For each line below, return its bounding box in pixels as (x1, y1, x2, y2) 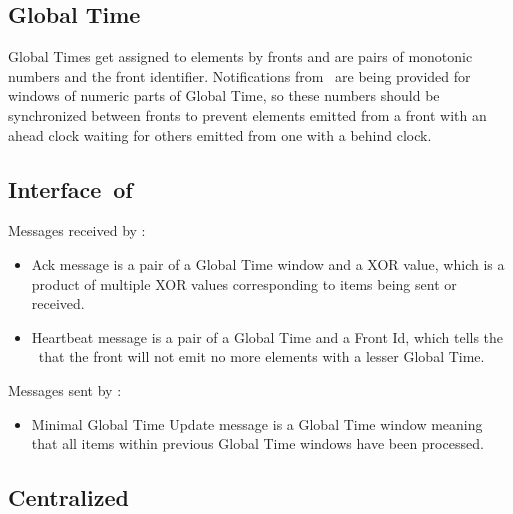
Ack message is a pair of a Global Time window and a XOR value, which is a (31, 253, 505, 274)
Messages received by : (8, 220, 146, 241)
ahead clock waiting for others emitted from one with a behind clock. (8, 124, 432, 145)
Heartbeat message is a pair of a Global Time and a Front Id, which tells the (31, 326, 504, 347)
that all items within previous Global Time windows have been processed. (31, 433, 484, 454)
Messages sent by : (8, 379, 122, 400)
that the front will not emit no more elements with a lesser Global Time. (38, 346, 485, 367)
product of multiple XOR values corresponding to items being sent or (31, 273, 457, 294)
